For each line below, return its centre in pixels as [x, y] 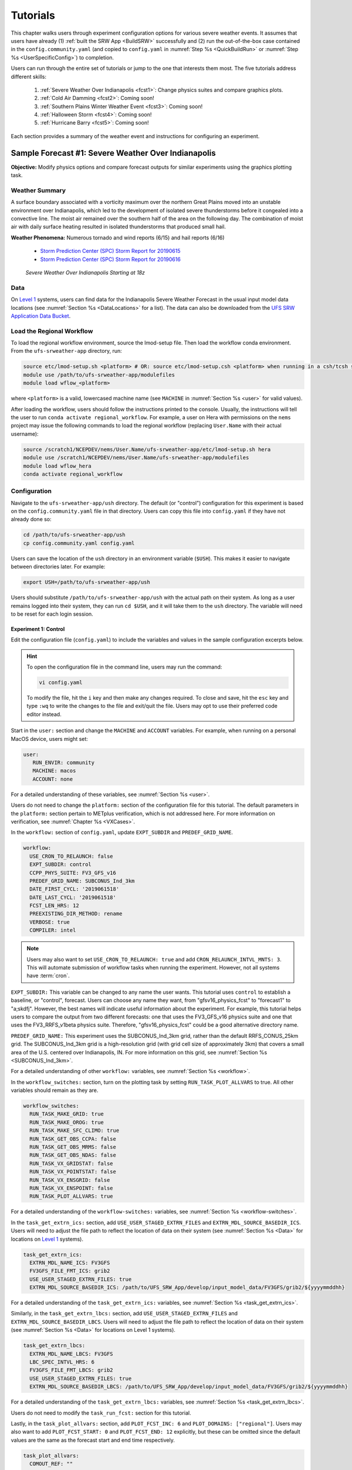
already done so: [31, 519]
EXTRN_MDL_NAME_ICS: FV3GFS [70, 1262]
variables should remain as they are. [55, 1090]
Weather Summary [38, 190]
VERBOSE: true [50, 922]
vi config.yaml [61, 683]
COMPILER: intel [53, 930]
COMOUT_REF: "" [51, 1464]
